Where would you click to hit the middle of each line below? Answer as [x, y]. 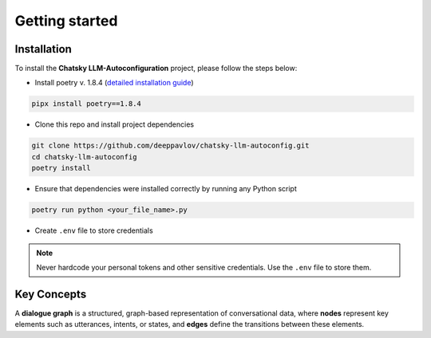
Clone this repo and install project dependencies [115, 124]
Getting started [66, 21]
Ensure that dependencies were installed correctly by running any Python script [166, 189]
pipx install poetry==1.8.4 [86, 104]
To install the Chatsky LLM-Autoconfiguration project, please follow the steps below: [156, 69]
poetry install [61, 168]
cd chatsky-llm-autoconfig [84, 157]
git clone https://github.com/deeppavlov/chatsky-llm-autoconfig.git [170, 146]
